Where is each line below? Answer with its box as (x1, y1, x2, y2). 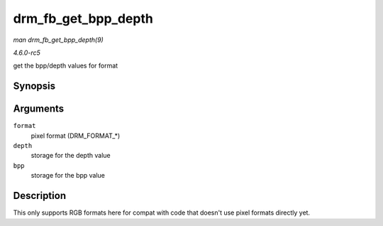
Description (13, 190, 67, 202)
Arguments (13, 103, 65, 115)
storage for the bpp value (30, 171, 106, 180)
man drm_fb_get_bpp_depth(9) (13, 36, 104, 44)
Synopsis (13, 80, 56, 92)
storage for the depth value (30, 151, 111, 160)
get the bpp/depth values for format (13, 61, 118, 70)
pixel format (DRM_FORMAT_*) (30, 131, 121, 140)
